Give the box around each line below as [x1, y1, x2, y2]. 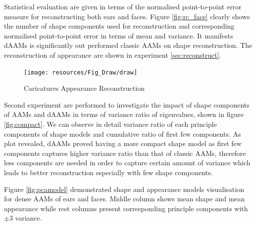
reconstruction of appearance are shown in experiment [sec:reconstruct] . [4, 49, 221, 60]
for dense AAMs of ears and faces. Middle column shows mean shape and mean [4, 193, 245, 204]
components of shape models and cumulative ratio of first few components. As [4, 128, 241, 139]
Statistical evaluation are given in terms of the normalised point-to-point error [4, 1, 242, 11]
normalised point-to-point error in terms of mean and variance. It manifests [4, 30, 233, 40]
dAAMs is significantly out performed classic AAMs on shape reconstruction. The [4, 40, 253, 50]
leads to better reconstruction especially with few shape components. [4, 167, 213, 177]
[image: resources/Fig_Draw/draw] [24, 69, 138, 76]
